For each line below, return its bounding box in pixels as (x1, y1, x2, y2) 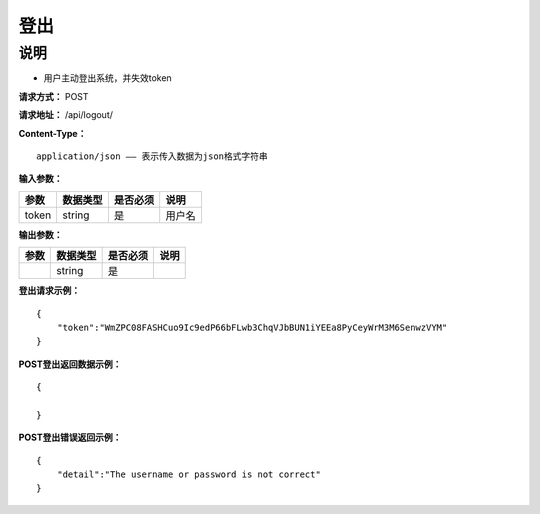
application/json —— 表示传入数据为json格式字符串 (36, 150, 269, 162)
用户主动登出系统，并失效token (43, 72, 172, 84)
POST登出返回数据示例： (18, 358, 122, 370)
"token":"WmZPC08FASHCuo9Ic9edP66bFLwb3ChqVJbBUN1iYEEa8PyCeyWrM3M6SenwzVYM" (56, 321, 448, 333)
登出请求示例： (18, 285, 80, 297)
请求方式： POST (18, 90, 89, 102)
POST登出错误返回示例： (18, 431, 122, 444)
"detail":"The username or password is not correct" (56, 469, 322, 480)
